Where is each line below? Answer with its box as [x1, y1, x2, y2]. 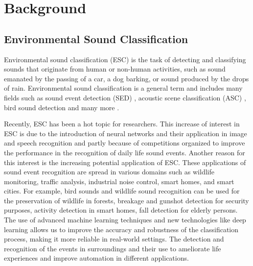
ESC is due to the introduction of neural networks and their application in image [4, 128, 247, 138]
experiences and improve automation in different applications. [4, 253, 189, 263]
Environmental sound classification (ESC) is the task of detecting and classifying [4, 54, 246, 64]
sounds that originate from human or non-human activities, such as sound [4, 64, 226, 74]
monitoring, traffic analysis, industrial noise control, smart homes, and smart [4, 176, 234, 186]
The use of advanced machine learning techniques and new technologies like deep [4, 215, 246, 225]
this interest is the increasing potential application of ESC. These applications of [4, 157, 246, 167]
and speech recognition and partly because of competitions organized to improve [4, 138, 245, 148]
